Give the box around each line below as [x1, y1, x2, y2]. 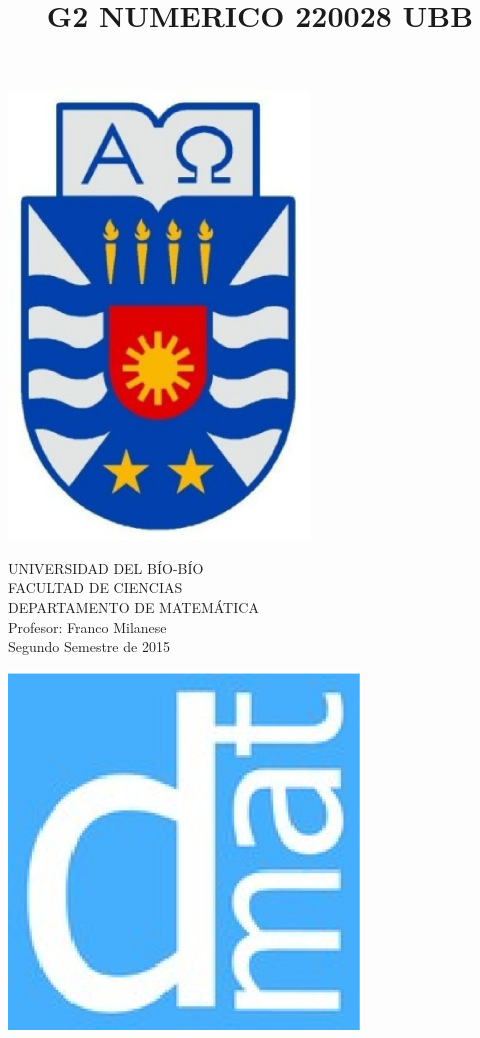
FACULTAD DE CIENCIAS [8, 577, 183, 598]
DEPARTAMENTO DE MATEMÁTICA [8, 596, 259, 617]
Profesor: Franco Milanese [8, 616, 167, 637]
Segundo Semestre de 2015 [8, 636, 170, 657]
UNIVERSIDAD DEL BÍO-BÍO [8, 557, 204, 578]
